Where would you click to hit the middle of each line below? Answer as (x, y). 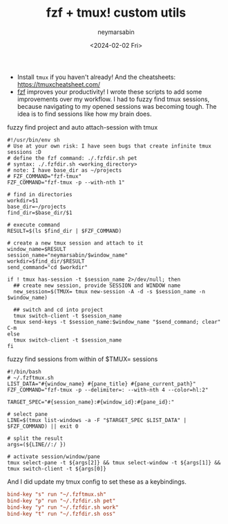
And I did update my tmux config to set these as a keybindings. (97, 481)
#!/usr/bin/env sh (34, 140)
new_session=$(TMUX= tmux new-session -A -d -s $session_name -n (110, 291)
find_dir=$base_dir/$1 (40, 213)
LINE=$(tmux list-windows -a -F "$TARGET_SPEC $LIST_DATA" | (97, 420)
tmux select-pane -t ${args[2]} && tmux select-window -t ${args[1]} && (114, 462)
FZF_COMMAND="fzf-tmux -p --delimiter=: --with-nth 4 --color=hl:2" (108, 390)
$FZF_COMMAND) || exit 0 (43, 426)
